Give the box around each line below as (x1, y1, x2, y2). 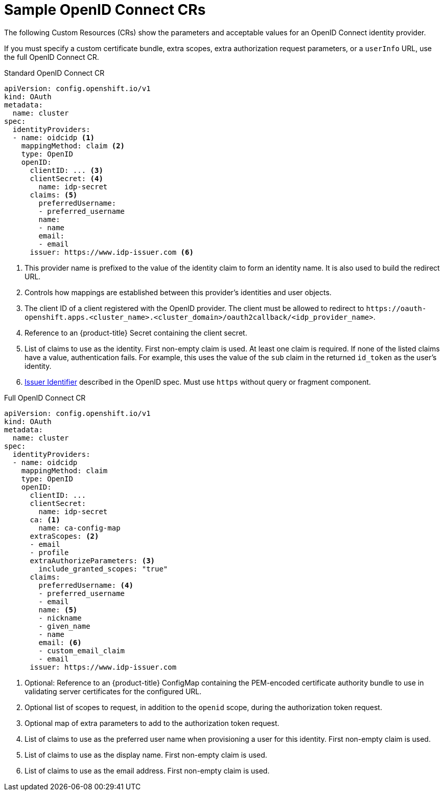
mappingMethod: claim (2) (21, 141, 125, 150)
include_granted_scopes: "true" (38, 564, 168, 573)
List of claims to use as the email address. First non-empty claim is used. (25, 766, 270, 775)
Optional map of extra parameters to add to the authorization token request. (25, 718, 279, 727)
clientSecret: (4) (30, 174, 103, 183)
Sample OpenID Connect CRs (4, 1, 206, 18)
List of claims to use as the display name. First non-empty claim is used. (25, 750, 267, 759)
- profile (30, 548, 69, 557)
